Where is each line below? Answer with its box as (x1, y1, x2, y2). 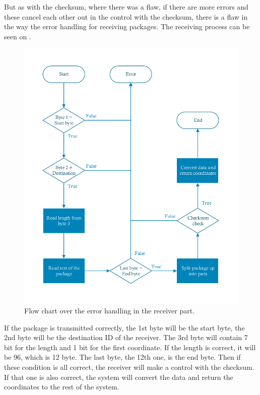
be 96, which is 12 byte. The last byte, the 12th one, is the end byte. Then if (4, 352, 241, 362)
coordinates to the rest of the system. (4, 381, 119, 392)
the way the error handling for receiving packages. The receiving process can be (4, 21, 250, 32)
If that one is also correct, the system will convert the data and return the (4, 371, 233, 382)
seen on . (4, 31, 31, 41)
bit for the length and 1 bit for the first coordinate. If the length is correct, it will (4, 342, 256, 352)
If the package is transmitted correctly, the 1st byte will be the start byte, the (4, 322, 245, 333)
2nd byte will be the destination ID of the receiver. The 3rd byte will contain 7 (4, 332, 248, 343)
